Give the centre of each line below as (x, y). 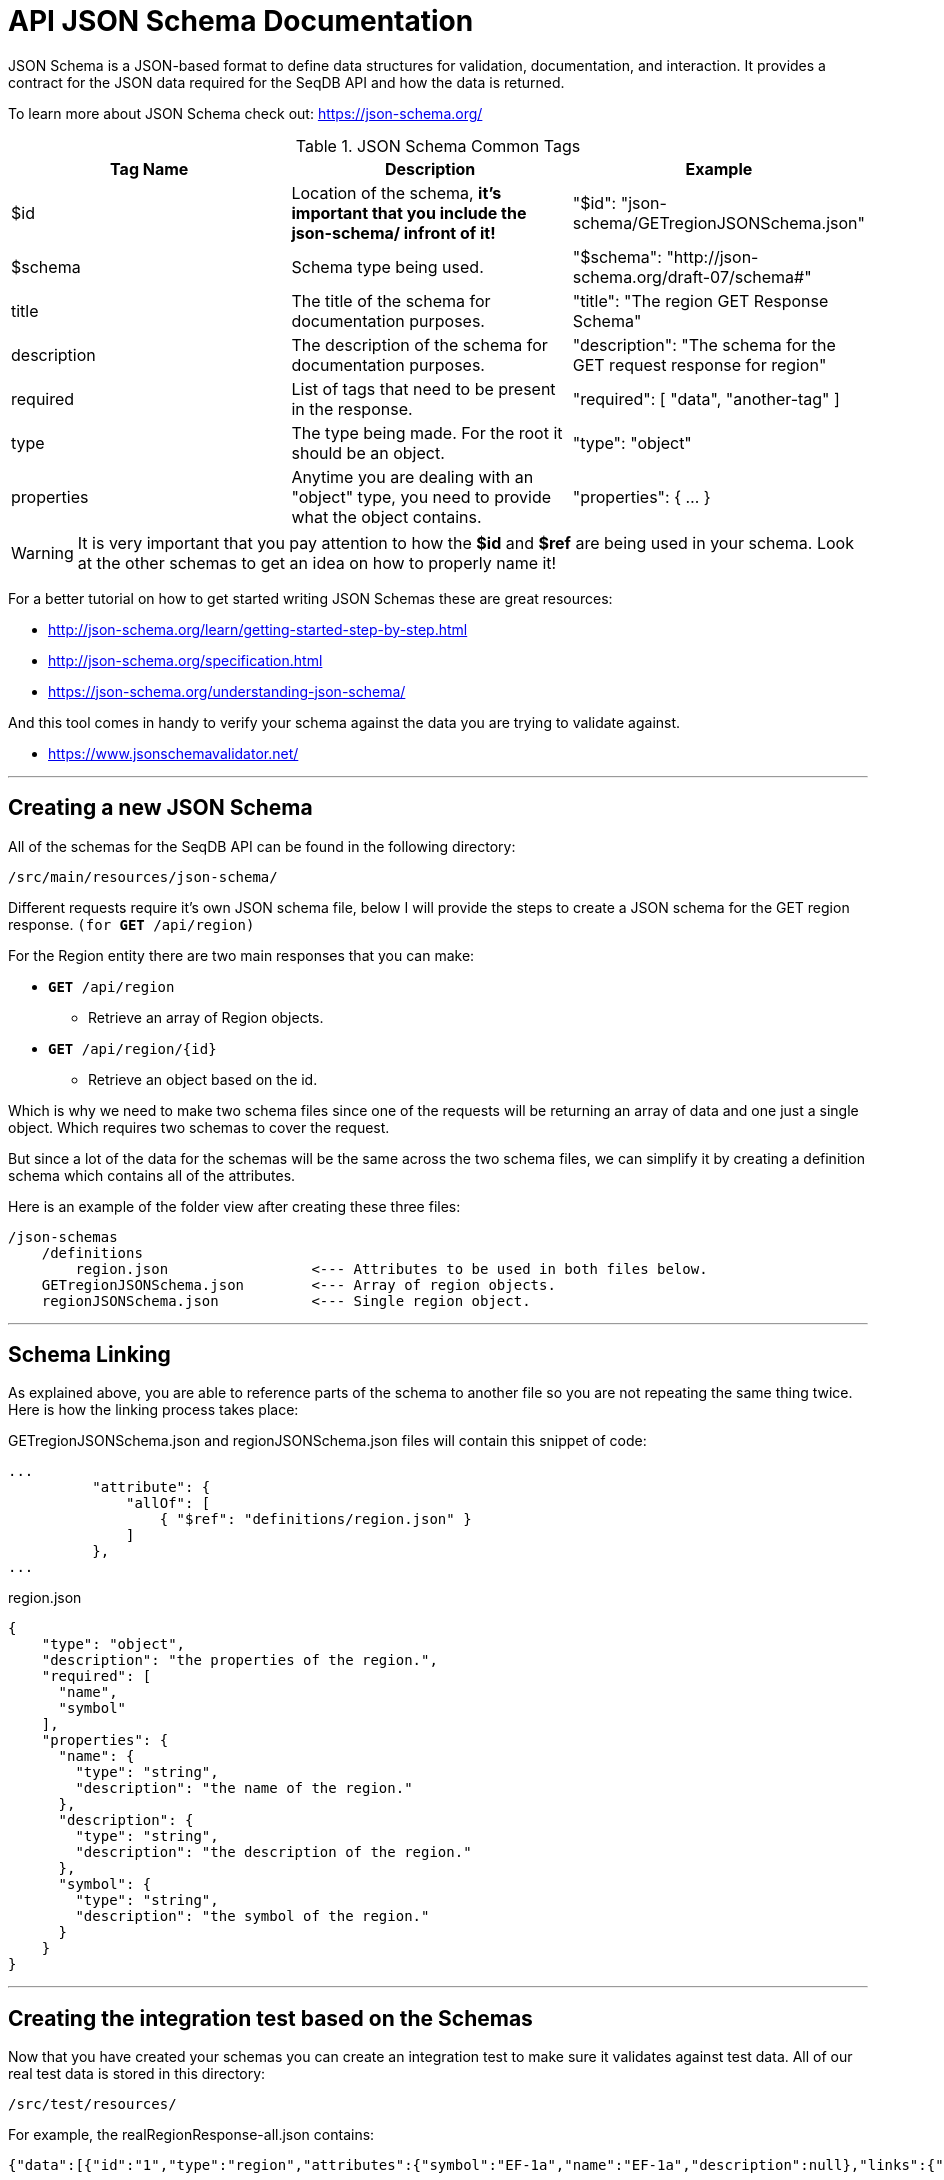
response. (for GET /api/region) (131, 924)
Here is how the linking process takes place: (153, 1410)
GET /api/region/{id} (132, 1048)
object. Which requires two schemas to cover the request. (199, 1127)
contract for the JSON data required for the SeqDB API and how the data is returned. (286, 82)
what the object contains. (386, 516)
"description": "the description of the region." (273, 1852)
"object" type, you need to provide (421, 496)
